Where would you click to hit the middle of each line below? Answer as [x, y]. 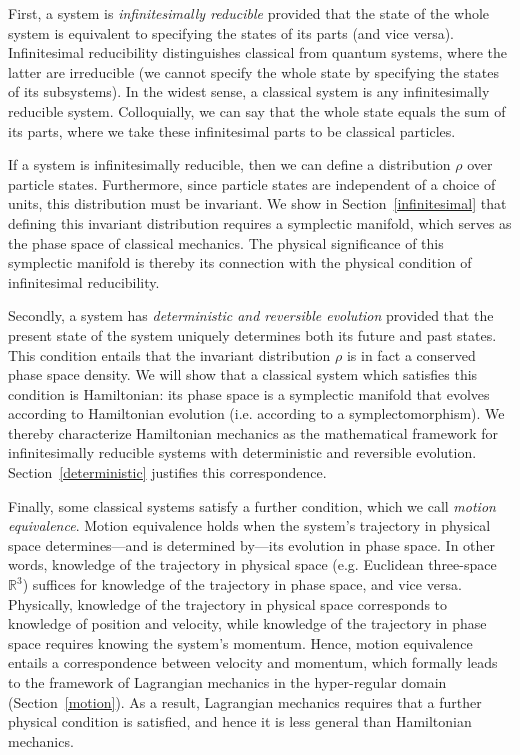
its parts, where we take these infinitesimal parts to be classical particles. [232, 130]
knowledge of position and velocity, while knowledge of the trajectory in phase [247, 623]
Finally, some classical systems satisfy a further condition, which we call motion [252, 505]
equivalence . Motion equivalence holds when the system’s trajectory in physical [249, 525]
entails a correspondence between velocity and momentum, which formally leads [253, 662]
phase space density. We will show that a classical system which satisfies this [243, 374]
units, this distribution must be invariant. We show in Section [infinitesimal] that [257, 203]
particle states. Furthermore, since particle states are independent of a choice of [252, 183]
